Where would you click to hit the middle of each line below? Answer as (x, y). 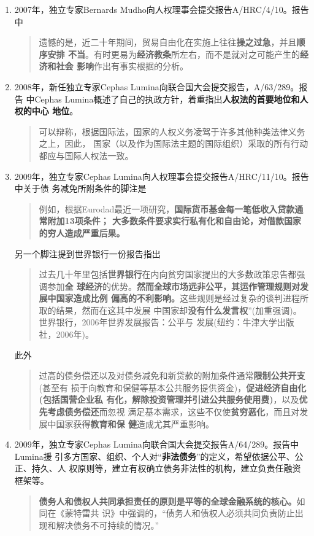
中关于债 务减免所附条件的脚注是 (80, 188)
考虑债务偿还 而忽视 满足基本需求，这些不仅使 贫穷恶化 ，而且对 (174, 412)
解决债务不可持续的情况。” (108, 525)
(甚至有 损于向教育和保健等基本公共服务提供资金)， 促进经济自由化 (173, 387)
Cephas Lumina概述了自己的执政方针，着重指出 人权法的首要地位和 (167, 99)
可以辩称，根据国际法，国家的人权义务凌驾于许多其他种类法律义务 (172, 131)
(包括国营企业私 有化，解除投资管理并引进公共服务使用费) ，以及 (169, 399)
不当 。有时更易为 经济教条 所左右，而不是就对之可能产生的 (184, 54)
